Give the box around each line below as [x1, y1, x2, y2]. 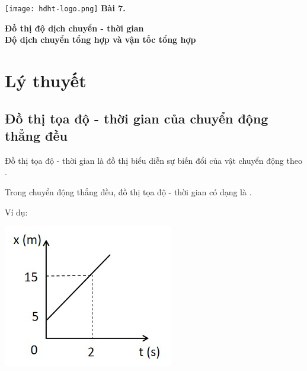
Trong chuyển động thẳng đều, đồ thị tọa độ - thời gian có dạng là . [5, 186, 252, 198]
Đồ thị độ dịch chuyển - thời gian [5, 21, 144, 34]
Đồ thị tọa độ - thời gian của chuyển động [5, 109, 268, 127]
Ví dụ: [5, 205, 28, 218]
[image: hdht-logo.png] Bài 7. [5, 2, 126, 14]
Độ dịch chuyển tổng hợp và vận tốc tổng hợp [5, 33, 196, 46]
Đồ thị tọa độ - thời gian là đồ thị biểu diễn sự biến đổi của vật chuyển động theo [5, 154, 302, 166]
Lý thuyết [5, 68, 87, 93]
